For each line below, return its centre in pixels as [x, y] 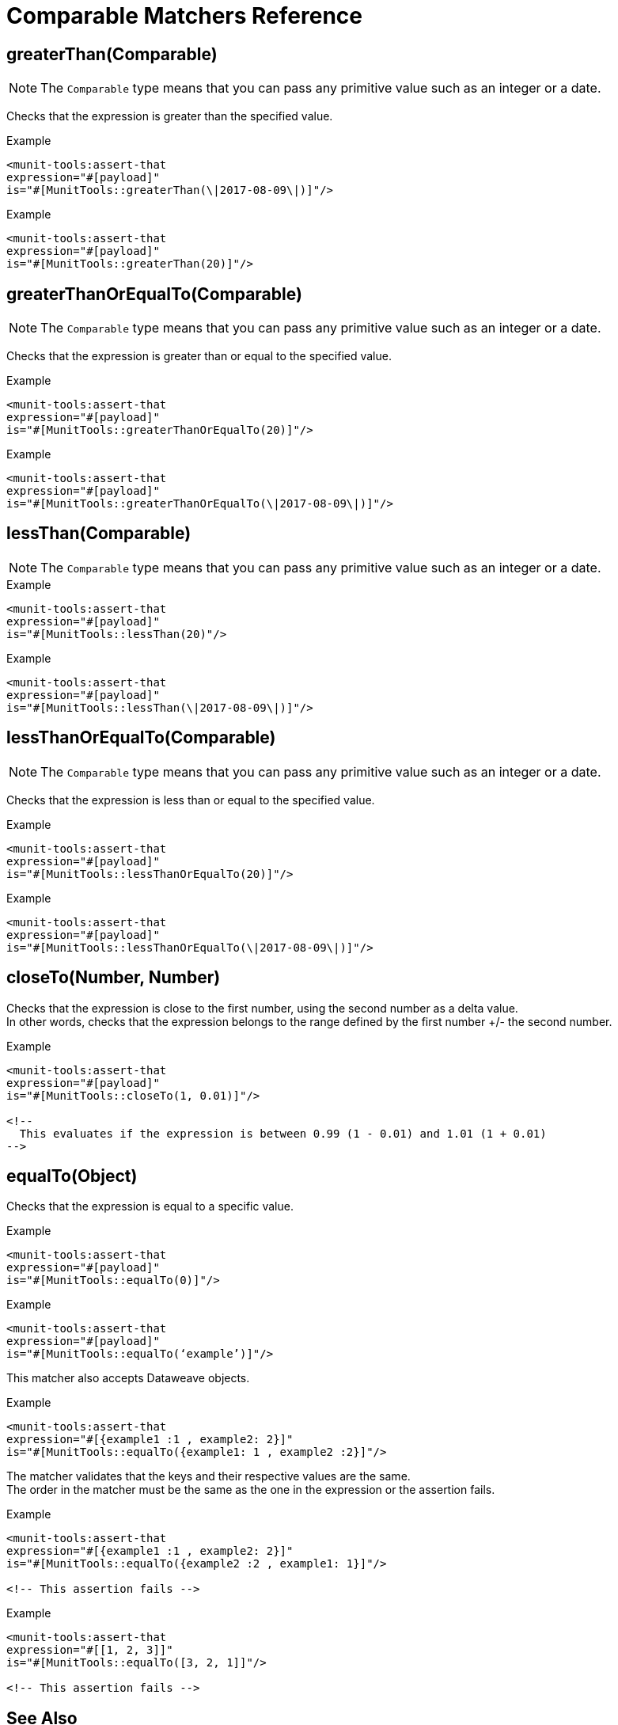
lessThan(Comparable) [99, 534]
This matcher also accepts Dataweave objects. [128, 1378]
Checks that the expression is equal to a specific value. [150, 1206]
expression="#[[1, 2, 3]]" [90, 1650]
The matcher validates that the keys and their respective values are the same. [209, 1476]
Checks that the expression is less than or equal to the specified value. [191, 800]
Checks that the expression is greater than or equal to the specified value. [199, 356]
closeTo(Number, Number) [114, 978]
